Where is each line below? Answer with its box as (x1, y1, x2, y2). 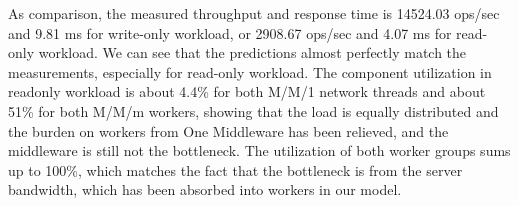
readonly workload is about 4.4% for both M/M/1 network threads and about (8, 81, 486, 102)
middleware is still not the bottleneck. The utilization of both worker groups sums (8, 140, 511, 161)
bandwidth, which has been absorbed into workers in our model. (8, 179, 402, 200)
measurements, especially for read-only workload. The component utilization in (8, 61, 492, 82)
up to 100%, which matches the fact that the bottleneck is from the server (8, 159, 463, 180)
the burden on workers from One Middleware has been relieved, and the (8, 120, 449, 141)
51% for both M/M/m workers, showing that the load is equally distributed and (8, 100, 499, 121)
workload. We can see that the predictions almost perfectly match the (38, 42, 467, 63)
